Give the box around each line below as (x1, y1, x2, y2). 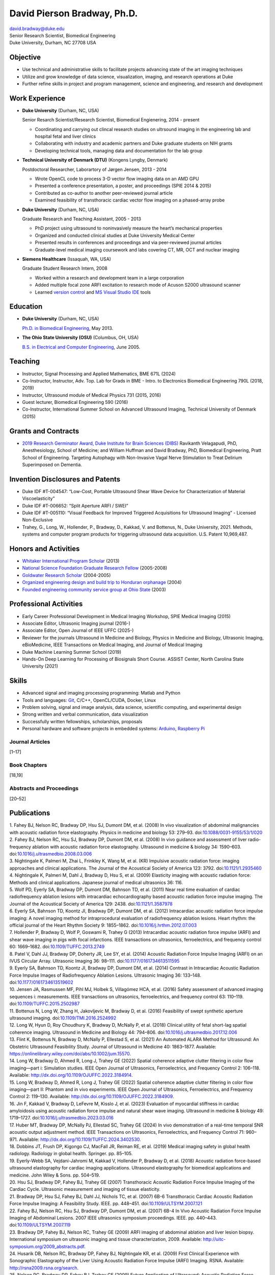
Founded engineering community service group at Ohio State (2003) (22, 586, 167, 593)
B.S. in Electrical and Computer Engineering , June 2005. (22, 344, 141, 350)
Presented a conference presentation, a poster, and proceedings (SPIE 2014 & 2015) (35, 183, 211, 189)
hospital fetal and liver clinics (35, 133, 96, 140)
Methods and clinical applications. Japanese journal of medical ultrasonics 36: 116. (9, 879, 183, 885)
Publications (9, 809, 50, 818)
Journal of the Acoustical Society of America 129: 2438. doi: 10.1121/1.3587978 (9, 901, 173, 907)
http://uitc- (203, 1236, 226, 1242)
